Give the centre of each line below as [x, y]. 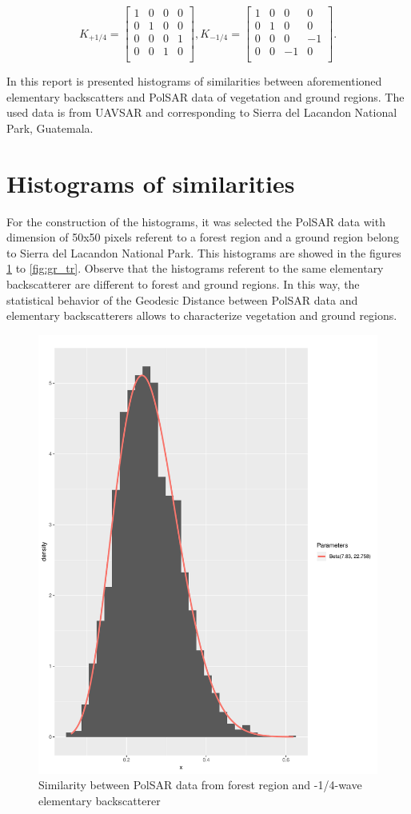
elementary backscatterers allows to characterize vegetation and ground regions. [202, 315]
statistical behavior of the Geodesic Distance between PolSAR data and [182, 299]
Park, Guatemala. [50, 128]
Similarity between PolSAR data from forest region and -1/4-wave [200, 785]
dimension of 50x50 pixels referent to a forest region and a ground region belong [203, 237]
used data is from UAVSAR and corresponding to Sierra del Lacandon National [202, 112]
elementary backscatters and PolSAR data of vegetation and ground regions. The [205, 96]
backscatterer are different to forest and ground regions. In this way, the [183, 284]
